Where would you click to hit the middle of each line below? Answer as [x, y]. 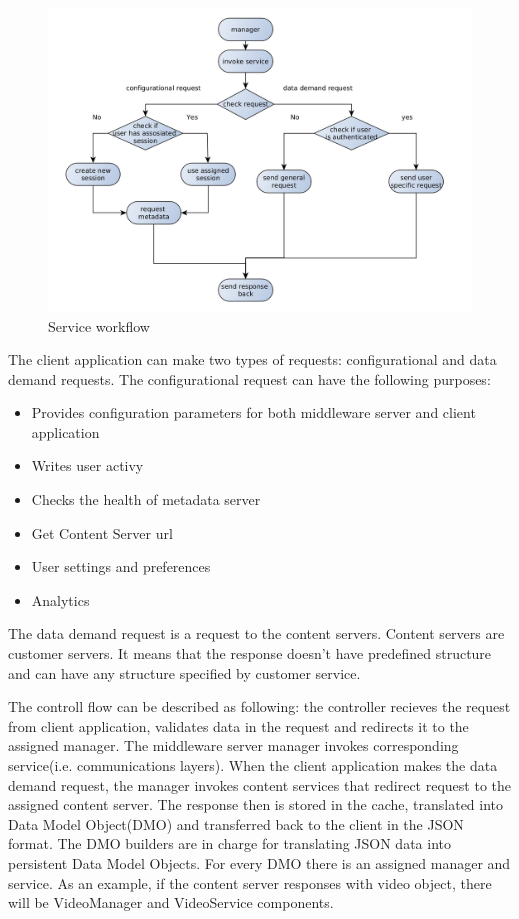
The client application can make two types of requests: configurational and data [252, 359]
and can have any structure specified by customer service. [184, 672]
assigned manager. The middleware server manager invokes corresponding [233, 745]
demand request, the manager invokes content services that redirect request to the [260, 784]
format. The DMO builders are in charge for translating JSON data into [229, 843]
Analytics [60, 599]
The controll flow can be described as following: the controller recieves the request [259, 706]
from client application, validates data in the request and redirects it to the [238, 725]
